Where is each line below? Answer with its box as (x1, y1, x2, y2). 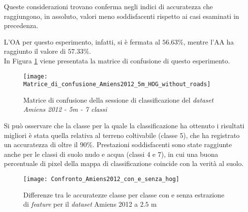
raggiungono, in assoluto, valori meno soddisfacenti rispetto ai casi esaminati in (4, 11, 239, 21)
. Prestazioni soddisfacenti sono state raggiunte (92, 139, 232, 150)
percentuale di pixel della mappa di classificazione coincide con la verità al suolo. (4, 158, 244, 168)
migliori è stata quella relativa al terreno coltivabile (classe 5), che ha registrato (4, 130, 240, 140)
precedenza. (4, 20, 38, 30)
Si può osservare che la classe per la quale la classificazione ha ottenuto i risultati (4, 121, 245, 131)
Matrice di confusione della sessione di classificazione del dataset (23, 94, 214, 105)
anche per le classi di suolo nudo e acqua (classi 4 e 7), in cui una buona (4, 149, 218, 159)
